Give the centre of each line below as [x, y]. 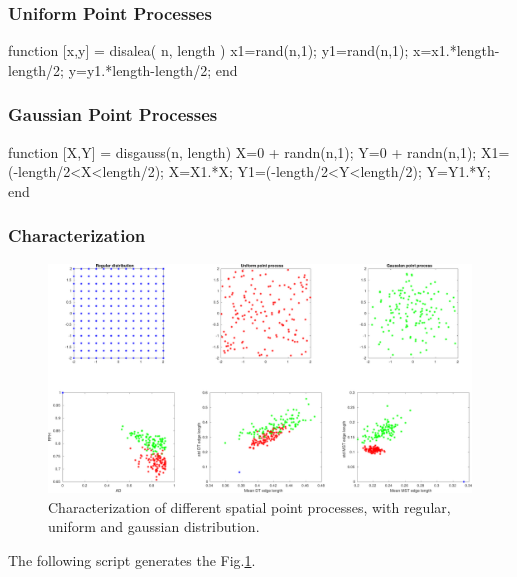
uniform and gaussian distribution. [154, 526]
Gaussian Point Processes [113, 114]
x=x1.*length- [456, 50]
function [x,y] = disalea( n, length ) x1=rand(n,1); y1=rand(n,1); [208, 50]
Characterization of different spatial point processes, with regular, [249, 506]
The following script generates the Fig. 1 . [132, 559]
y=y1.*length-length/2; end [153, 69]
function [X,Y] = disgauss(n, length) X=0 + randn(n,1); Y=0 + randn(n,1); [242, 151]
